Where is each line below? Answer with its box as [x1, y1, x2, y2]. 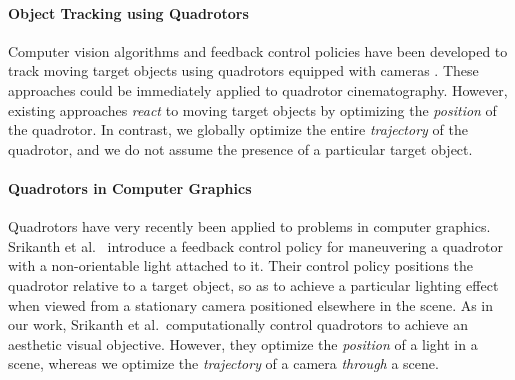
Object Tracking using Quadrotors [8, 2, 249, 23]
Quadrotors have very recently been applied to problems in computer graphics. [8, 216, 491, 237]
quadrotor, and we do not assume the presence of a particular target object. [8, 138, 473, 159]
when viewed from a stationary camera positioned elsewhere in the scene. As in [8, 294, 494, 315]
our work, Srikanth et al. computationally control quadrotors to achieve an [8, 314, 469, 335]
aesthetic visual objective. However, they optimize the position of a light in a [8, 333, 478, 354]
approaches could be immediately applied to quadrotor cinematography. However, [8, 79, 508, 100]
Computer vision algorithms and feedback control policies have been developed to [8, 40, 508, 61]
